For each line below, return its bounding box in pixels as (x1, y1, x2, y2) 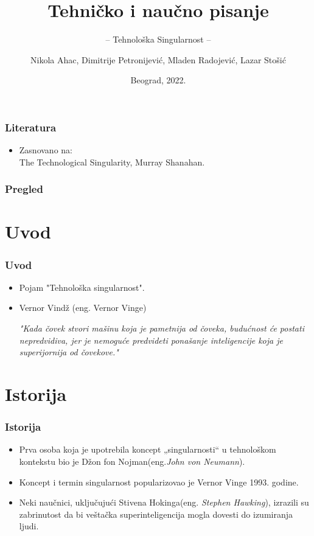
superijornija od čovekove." (19, 346, 119, 358)
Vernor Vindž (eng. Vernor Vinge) (19, 301, 147, 314)
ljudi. (19, 520, 39, 532)
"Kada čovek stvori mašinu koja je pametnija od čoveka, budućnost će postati (19, 322, 304, 335)
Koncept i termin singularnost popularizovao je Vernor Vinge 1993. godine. (19, 475, 299, 488)
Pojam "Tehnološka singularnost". (19, 280, 145, 293)
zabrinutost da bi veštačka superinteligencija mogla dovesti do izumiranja (19, 507, 293, 520)
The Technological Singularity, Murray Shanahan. (19, 155, 205, 168)
